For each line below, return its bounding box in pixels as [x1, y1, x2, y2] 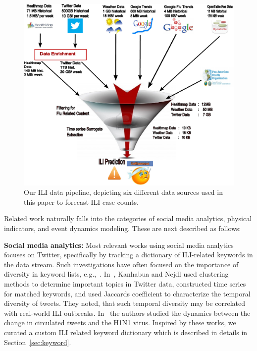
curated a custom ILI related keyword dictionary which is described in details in [4, 327, 248, 337]
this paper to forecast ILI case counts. [24, 196, 139, 207]
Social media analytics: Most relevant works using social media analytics [4, 239, 234, 250]
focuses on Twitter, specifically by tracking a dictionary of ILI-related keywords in [4, 249, 253, 260]
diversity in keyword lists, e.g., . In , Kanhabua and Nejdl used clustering [4, 269, 229, 279]
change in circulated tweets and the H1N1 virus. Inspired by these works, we [4, 317, 236, 328]
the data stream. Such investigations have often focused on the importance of [4, 259, 239, 269]
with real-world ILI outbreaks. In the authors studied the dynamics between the [4, 307, 251, 318]
